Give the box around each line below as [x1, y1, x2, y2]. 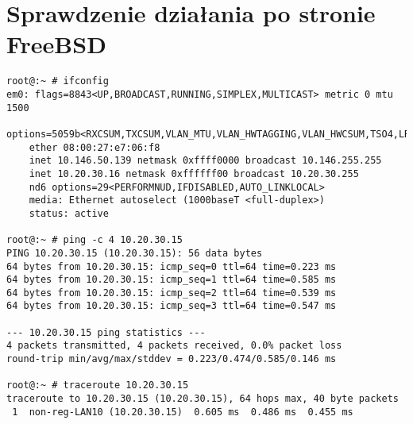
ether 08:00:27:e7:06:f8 [29, 141, 160, 153]
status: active [29, 207, 109, 219]
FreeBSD [6, 28, 106, 60]
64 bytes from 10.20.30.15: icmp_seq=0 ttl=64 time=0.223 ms [6, 260, 337, 272]
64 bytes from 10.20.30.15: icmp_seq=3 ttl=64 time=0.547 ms [6, 300, 337, 312]
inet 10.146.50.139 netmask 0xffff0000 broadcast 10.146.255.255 [29, 155, 382, 167]
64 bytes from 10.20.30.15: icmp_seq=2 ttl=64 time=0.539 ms [6, 287, 337, 299]
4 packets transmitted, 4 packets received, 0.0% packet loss [6, 340, 342, 352]
